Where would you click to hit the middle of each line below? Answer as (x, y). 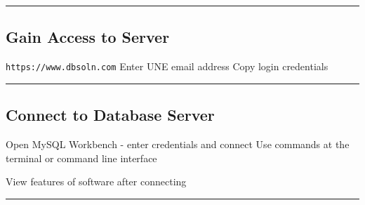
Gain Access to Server (88, 37)
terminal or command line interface (81, 158)
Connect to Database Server (110, 115)
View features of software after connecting (96, 181)
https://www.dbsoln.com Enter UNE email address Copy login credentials (167, 66)
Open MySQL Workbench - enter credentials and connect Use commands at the (178, 144)
